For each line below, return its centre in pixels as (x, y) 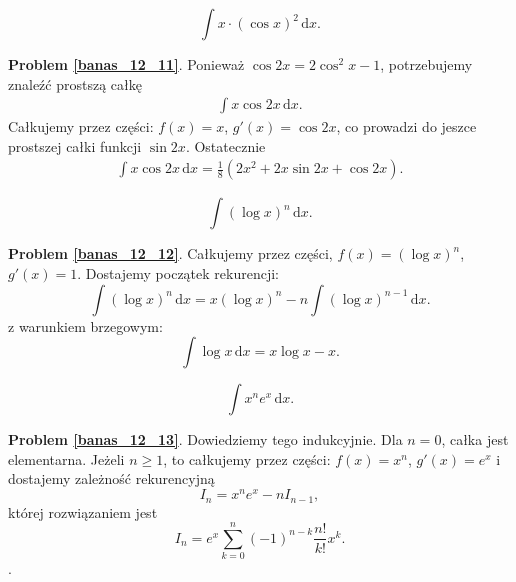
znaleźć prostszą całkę (75, 83)
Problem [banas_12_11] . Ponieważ (126, 64)
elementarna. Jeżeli (66, 458)
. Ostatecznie (225, 145)
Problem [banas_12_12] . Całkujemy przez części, (170, 253)
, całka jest (475, 439)
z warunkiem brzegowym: (85, 325)
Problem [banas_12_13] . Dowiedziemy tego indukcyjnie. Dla (205, 439)
